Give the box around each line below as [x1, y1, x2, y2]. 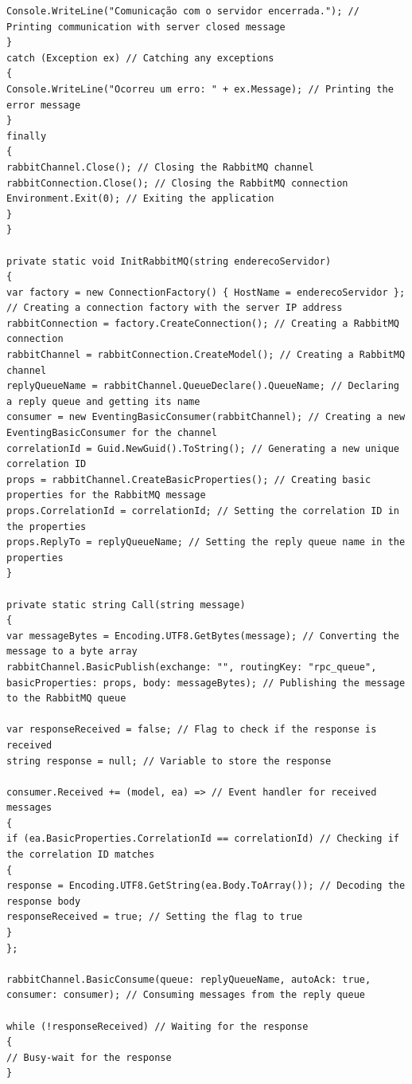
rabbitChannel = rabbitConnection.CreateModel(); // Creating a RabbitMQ [6, 349, 406, 361]
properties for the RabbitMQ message [6, 489, 206, 501]
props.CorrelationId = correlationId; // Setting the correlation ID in [6, 505, 399, 516]
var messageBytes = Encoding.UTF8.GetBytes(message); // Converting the [6, 630, 399, 642]
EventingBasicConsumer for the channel [6, 427, 217, 439]
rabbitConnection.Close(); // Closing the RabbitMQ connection [6, 177, 348, 189]
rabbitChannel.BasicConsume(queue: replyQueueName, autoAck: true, [6, 973, 371, 985]
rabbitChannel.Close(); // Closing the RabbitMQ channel [6, 161, 314, 173]
